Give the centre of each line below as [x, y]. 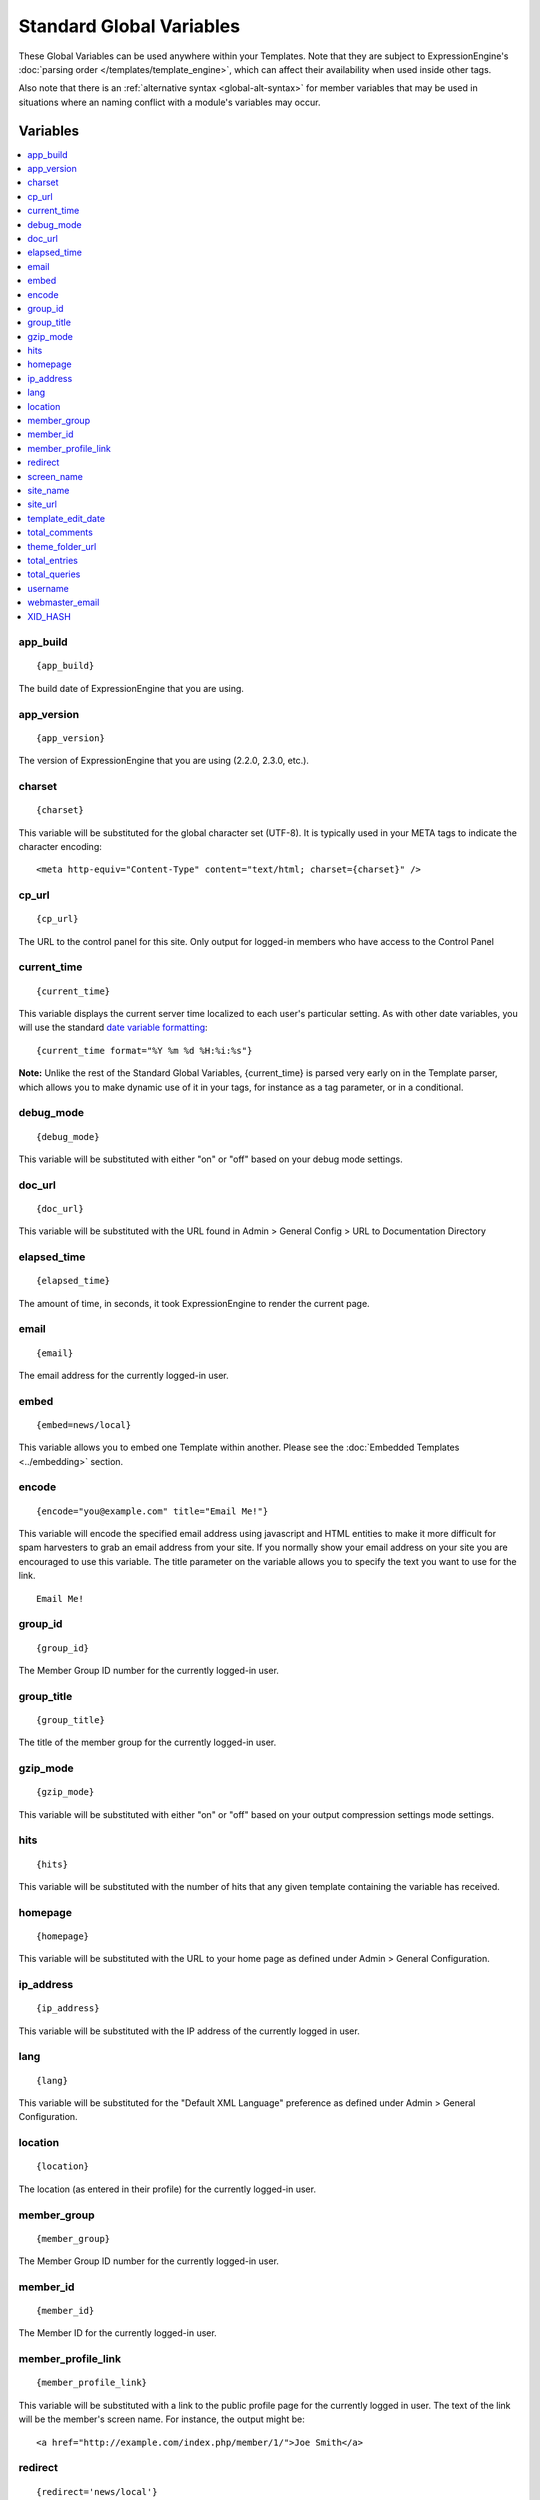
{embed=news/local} [84, 1424]
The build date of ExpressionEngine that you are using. [131, 688]
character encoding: [60, 846]
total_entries [53, 560]
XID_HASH [49, 616]
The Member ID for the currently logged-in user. [117, 2333]
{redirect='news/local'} [97, 2491]
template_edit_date [66, 518]
